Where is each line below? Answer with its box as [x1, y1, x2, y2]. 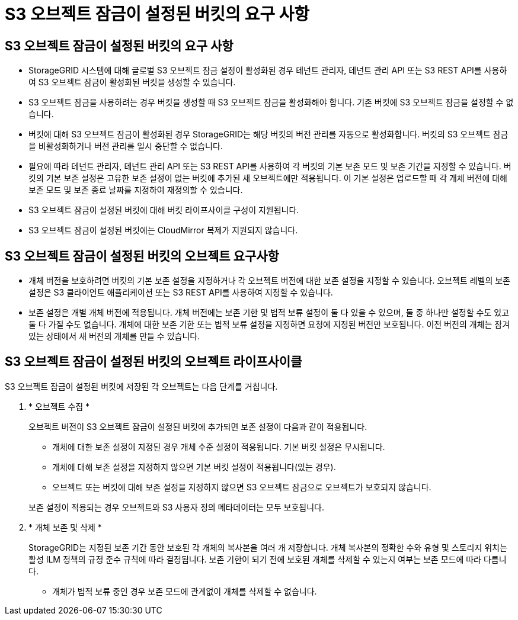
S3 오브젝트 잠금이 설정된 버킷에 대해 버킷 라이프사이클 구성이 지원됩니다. [28, 205, 299, 216]
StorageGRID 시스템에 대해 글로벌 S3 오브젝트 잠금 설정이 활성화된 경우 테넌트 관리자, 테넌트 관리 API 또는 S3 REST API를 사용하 [28, 65, 507, 76]
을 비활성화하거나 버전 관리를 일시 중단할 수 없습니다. [28, 141, 223, 152]
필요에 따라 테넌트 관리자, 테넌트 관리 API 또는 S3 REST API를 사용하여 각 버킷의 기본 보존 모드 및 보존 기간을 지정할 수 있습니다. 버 [28, 161, 511, 172]
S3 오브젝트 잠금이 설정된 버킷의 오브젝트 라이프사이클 [5, 354, 302, 370]
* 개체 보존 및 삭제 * [28, 522, 102, 532]
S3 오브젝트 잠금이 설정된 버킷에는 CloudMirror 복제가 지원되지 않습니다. [28, 225, 298, 236]
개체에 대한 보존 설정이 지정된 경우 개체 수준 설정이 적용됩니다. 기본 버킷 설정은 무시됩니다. [52, 441, 385, 452]
